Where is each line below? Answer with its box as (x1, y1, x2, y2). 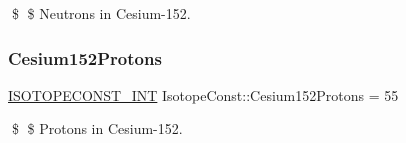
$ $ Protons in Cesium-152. (11, 118, 183, 139)
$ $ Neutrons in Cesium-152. (11, 3, 191, 23)
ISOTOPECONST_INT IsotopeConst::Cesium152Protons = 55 (8, 84, 399, 105)
